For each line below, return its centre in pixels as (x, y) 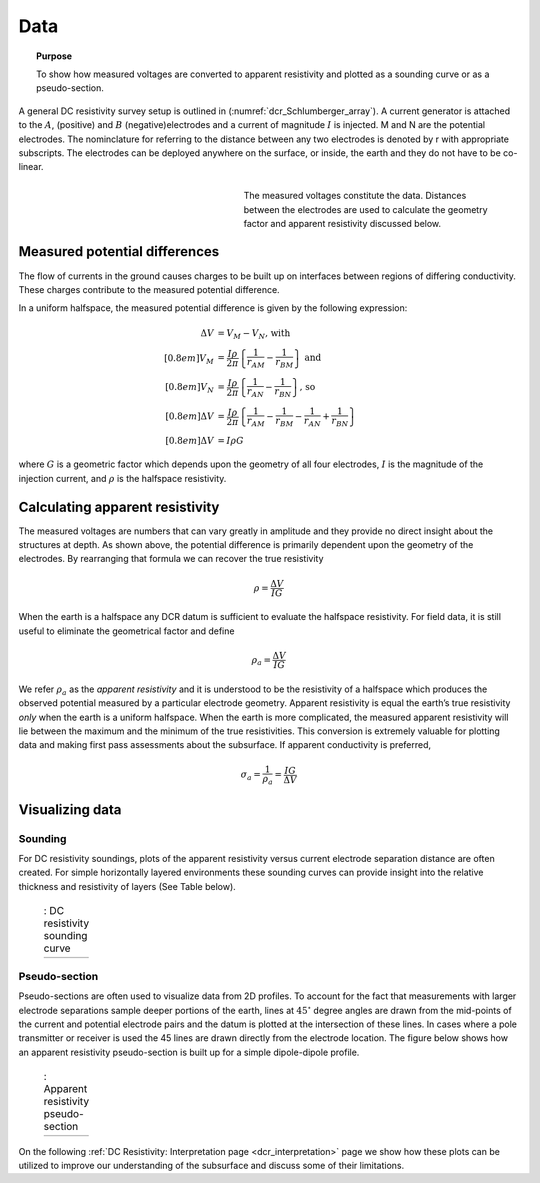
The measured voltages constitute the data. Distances (355, 196)
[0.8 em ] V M (189, 359)
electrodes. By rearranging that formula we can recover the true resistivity (171, 559)
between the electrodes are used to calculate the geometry (366, 209)
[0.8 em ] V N (190, 388)
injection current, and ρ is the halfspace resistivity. (122, 478)
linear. (31, 167)
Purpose (54, 56)
